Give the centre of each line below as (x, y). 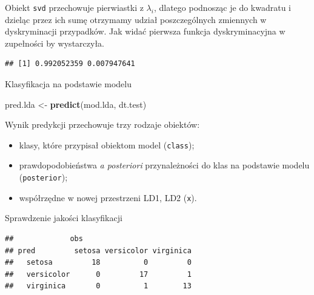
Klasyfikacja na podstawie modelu (68, 84)
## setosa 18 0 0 (98, 263)
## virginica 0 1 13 (98, 286)
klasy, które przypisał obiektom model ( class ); (107, 144)
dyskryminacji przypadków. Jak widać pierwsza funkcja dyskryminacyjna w (145, 31)
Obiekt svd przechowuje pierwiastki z (74, 7)
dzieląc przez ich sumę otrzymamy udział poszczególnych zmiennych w (136, 19)
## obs (44, 238)
